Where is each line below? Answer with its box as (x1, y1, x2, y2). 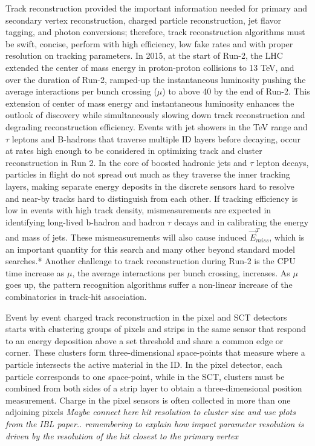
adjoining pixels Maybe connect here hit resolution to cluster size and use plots (5, 405, 296, 418)
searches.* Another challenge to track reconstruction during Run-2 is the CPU (5, 255, 296, 267)
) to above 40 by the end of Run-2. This (162, 85, 310, 98)
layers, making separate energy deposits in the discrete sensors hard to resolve (5, 179, 294, 192)
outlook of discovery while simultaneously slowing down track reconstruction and (5, 108, 305, 121)
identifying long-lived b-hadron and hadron (5, 215, 165, 228)
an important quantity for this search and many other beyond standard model (5, 242, 295, 255)
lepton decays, (256, 156, 309, 168)
